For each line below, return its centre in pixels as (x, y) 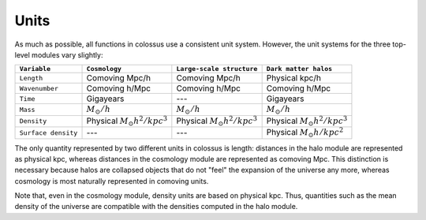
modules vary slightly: (67, 54)
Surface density (49, 133)
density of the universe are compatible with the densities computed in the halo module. (156, 207)
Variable (35, 69)
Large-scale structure (217, 69)
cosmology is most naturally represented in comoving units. (112, 181)
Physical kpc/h (293, 78)
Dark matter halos (299, 69)
